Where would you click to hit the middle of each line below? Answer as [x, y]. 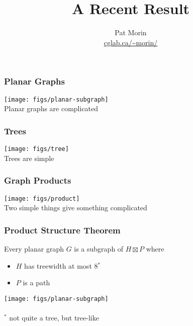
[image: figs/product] [42, 198]
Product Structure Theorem [62, 230]
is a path [36, 282]
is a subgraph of [99, 249]
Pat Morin [131, 32]
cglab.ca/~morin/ [131, 42]
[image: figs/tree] [36, 149]
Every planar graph [34, 249]
